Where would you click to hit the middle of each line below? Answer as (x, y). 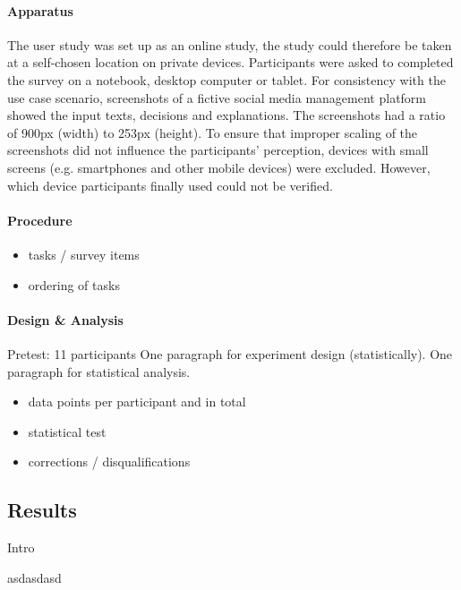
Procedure (40, 220)
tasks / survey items (84, 254)
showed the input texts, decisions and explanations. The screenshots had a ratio (226, 115)
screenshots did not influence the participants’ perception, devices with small (218, 150)
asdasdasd (34, 577)
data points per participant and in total (137, 402)
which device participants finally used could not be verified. (170, 185)
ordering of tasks (74, 284)
